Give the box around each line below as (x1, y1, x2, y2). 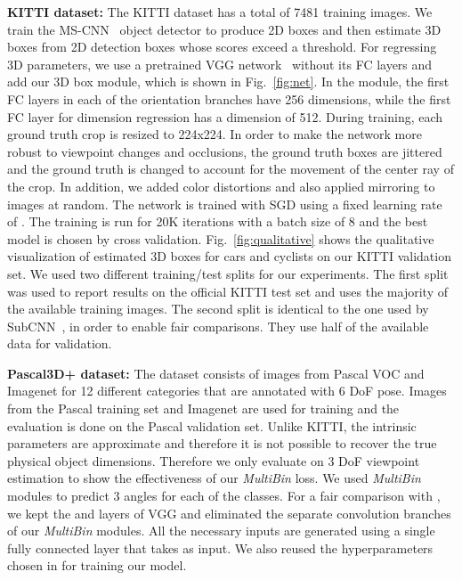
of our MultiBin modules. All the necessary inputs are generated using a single (7, 521, 435, 540)
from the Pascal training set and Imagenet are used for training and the (7, 399, 400, 418)
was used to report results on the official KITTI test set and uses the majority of (7, 282, 448, 300)
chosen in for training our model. (7, 556, 187, 575)
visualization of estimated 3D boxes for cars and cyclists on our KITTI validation (7, 247, 451, 265)
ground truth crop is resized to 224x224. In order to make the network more (7, 125, 422, 143)
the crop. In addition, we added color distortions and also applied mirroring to (7, 176, 435, 195)
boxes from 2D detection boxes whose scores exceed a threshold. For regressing (7, 37, 437, 56)
